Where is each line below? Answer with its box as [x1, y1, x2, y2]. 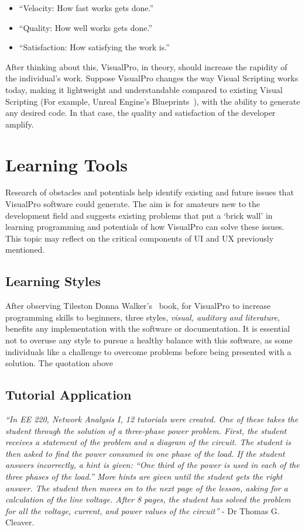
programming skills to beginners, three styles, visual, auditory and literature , [5, 311, 280, 323]
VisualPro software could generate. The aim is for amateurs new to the [5, 198, 261, 210]
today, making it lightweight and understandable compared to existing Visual [5, 83, 283, 95]
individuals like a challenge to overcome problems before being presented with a [5, 345, 292, 357]
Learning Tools [5, 152, 128, 176]
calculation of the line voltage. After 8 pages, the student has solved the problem [5, 493, 291, 505]
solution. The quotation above [5, 357, 114, 369]
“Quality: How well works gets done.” [19, 21, 153, 33]
